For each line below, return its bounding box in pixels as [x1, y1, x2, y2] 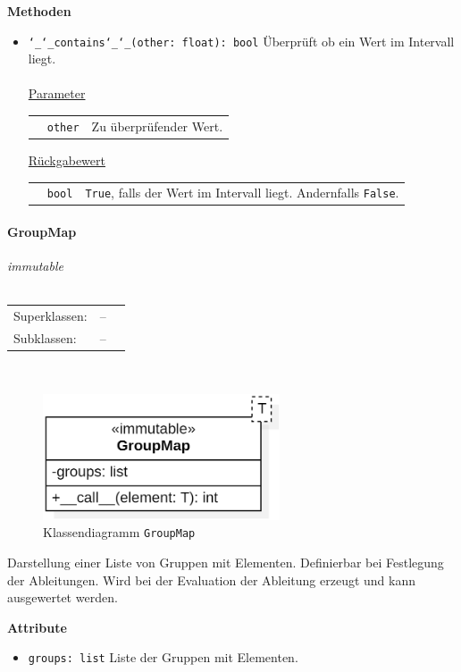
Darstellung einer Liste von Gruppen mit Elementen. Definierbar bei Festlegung [7, 553, 444, 572]
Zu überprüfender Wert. [91, 116, 223, 135]
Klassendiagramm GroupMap [43, 523, 196, 542]
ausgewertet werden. [7, 588, 118, 607]
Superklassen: [13, 307, 88, 325]
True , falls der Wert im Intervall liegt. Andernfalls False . [85, 183, 399, 202]
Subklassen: [13, 329, 77, 348]
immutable [7, 256, 63, 275]
